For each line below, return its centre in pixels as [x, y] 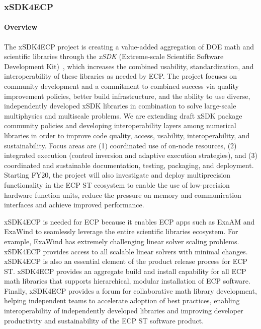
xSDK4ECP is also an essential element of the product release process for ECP [126, 261]
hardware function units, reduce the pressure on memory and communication [123, 195]
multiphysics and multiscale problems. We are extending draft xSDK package [123, 115]
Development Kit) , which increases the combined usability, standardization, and [129, 66]
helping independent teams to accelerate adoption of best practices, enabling [122, 300]
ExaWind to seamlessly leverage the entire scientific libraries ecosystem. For [121, 231]
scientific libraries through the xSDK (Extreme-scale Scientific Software [114, 56]
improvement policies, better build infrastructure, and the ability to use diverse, [127, 96]
